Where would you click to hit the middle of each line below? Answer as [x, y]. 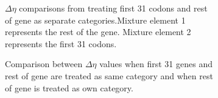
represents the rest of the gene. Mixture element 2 [98, 32]
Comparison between [44, 64]
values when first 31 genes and [156, 64]
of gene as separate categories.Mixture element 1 [95, 20]
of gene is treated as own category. [69, 87]
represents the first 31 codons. [61, 43]
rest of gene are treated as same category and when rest [109, 75]
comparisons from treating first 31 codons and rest [113, 8]
